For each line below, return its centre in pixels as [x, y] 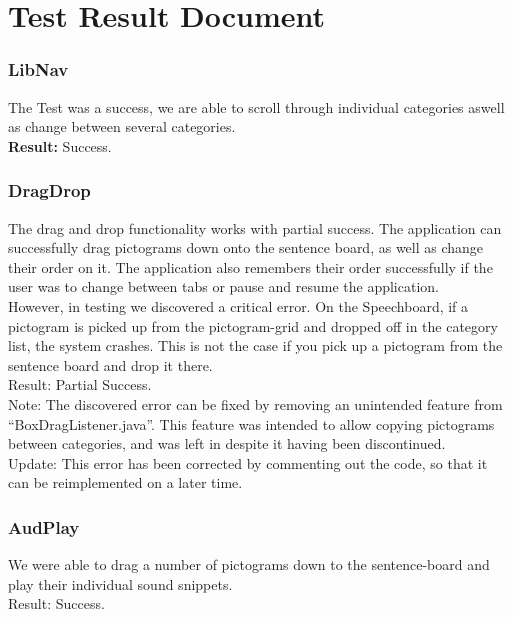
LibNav [38, 69]
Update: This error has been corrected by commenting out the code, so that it [248, 462]
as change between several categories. [122, 126]
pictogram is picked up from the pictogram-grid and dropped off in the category [253, 325]
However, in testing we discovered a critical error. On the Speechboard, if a [238, 305]
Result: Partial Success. [80, 384]
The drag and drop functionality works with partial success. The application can [255, 227]
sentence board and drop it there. [110, 364]
